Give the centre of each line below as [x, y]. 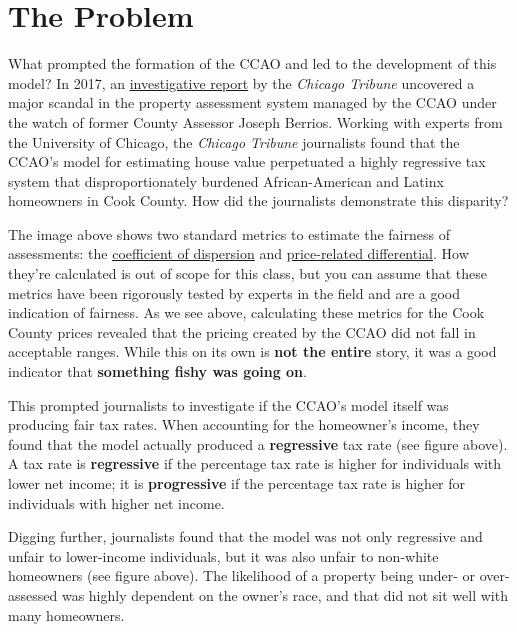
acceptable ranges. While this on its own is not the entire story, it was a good [252, 351]
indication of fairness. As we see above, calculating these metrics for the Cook [246, 312]
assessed [33, 594]
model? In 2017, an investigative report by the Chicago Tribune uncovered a [241, 82]
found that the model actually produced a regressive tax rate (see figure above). [258, 443]
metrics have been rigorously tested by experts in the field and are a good [234, 292]
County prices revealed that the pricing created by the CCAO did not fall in [242, 331]
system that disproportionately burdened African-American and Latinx [226, 180]
